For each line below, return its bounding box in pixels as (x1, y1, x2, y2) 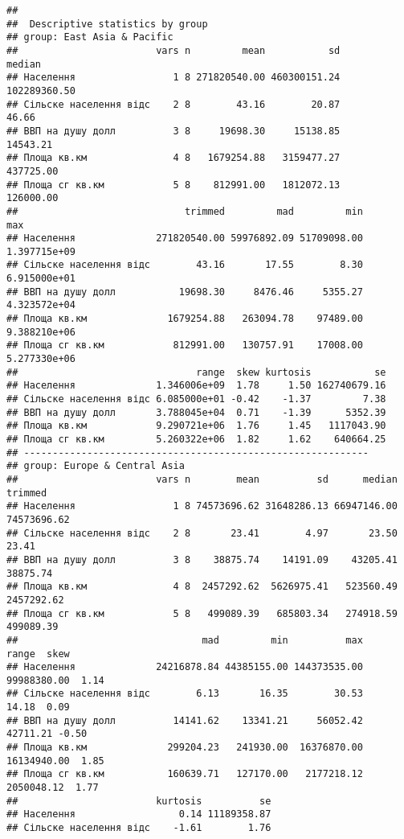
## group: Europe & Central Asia (6, 460, 185, 472)
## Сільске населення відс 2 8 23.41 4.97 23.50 (6, 527, 398, 539)
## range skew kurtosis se (6, 366, 386, 378)
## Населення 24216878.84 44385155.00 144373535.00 (6, 661, 363, 673)
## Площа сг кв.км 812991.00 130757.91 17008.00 (6, 339, 363, 352)
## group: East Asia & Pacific (6, 31, 173, 43)
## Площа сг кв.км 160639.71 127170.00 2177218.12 (6, 768, 363, 780)
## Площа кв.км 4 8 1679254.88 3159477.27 (6, 152, 341, 164)
